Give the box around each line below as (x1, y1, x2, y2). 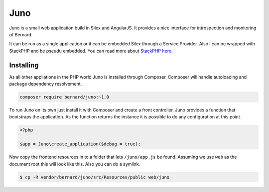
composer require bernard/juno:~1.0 (19, 95, 110, 99)
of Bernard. (9, 31, 33, 37)
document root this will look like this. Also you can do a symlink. (9, 161, 140, 167)
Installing (9, 61, 39, 69)
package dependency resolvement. (9, 81, 82, 87)
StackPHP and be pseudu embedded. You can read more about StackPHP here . (9, 48, 173, 54)
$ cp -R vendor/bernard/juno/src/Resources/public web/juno (19, 174, 170, 180)
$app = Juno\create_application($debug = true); (19, 141, 141, 147)
